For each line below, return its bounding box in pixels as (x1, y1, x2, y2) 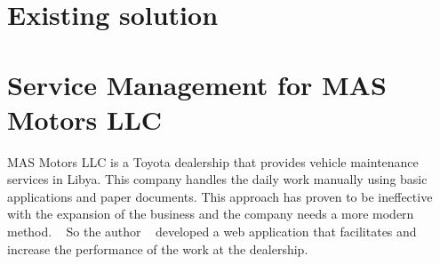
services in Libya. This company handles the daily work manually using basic (7, 170, 428, 188)
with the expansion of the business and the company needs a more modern (7, 204, 414, 223)
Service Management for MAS (7, 66, 387, 102)
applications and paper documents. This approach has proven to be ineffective (7, 187, 433, 205)
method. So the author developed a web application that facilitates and (7, 222, 417, 241)
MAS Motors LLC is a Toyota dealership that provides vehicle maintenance (7, 152, 419, 171)
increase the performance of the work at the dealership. (7, 239, 308, 258)
